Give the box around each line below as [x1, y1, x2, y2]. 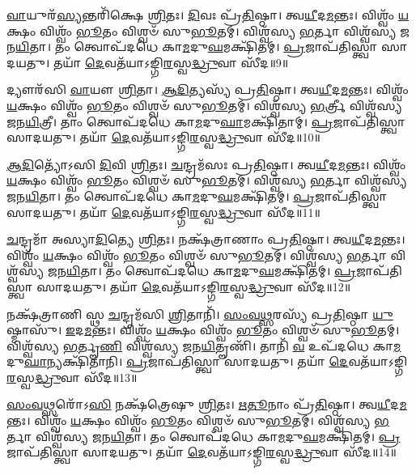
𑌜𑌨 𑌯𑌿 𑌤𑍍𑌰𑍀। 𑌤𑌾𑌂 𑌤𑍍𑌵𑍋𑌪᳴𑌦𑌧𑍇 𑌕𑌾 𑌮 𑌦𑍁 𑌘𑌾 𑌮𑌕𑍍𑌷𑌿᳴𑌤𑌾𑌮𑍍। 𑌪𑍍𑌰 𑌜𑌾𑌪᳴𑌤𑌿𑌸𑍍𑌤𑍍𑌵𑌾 [6, 112, 405, 129]
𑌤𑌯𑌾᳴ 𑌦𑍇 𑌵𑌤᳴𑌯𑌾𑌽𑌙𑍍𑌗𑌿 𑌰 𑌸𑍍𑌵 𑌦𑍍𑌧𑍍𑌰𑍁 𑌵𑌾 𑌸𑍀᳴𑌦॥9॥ [53, 53, 289, 70]
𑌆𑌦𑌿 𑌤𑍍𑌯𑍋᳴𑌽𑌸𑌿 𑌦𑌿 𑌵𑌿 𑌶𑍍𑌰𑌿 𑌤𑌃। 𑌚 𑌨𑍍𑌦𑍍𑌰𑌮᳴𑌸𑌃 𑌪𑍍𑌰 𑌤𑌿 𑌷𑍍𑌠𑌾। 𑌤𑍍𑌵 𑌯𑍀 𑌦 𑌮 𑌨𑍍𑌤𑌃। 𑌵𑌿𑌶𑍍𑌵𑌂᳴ [6, 155, 406, 172]
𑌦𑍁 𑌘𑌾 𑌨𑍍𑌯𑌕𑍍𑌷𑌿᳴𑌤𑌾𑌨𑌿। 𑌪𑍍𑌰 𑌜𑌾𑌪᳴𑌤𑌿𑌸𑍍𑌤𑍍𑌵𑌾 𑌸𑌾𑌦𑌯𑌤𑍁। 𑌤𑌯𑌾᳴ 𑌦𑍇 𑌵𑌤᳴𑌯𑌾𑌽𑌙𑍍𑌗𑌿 [6, 353, 408, 370]
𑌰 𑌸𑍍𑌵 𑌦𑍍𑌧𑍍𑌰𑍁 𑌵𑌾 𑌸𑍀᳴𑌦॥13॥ [6, 368, 138, 385]
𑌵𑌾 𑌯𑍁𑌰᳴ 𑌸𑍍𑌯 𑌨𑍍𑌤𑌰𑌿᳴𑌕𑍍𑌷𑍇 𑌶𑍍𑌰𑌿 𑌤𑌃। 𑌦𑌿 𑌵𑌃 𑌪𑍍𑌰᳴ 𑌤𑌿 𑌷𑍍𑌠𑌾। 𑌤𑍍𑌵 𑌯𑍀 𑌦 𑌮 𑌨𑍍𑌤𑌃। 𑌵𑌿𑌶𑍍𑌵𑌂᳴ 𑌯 [6, 6, 409, 23]
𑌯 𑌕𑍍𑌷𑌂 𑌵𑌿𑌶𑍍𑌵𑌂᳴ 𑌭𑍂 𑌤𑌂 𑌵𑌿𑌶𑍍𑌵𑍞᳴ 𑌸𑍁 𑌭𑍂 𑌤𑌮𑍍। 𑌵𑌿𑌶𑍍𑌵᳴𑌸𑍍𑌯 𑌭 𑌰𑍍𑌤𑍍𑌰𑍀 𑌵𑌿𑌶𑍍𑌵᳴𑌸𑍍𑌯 [6, 96, 402, 113]
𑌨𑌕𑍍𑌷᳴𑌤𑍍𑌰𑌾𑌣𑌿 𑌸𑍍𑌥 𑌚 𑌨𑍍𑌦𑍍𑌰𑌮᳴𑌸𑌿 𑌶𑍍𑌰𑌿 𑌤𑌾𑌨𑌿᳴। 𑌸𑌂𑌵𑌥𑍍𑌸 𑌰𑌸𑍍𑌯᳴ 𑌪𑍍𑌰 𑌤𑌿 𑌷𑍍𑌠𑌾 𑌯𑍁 [6, 305, 393, 322]
